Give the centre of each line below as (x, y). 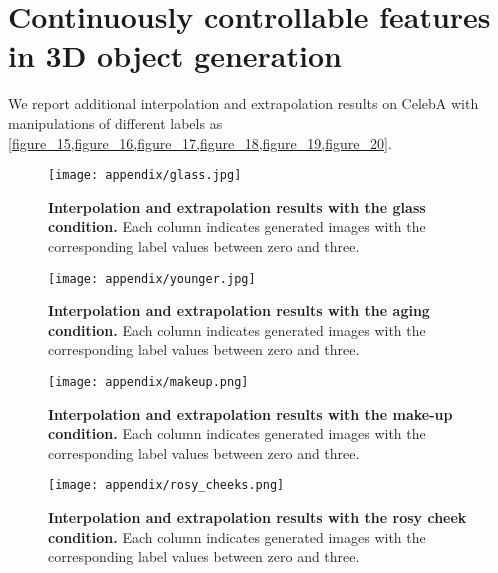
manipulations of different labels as (115, 122)
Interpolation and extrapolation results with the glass (237, 206)
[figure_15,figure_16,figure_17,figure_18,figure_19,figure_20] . (200, 142)
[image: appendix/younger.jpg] (152, 278)
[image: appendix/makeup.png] (148, 381)
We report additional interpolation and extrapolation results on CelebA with (243, 103)
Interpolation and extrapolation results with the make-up (250, 413)
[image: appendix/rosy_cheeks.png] (166, 485)
